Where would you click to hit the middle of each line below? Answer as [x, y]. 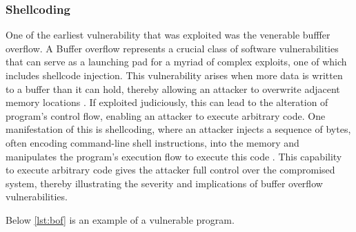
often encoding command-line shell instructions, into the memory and [152, 142]
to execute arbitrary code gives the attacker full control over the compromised [170, 170]
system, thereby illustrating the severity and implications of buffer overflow [164, 183]
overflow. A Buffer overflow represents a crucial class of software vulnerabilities [172, 48]
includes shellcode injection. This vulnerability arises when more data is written [174, 75]
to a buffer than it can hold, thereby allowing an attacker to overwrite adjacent [173, 88]
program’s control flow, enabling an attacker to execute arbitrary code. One [166, 115]
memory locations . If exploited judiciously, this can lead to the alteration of [167, 102]
